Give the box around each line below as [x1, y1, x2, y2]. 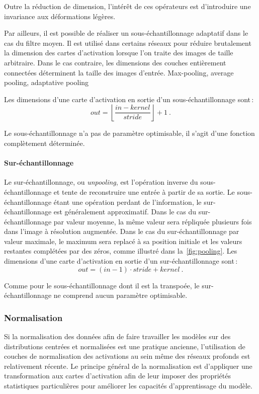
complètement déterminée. [4, 137, 85, 148]
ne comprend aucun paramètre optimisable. [53, 290, 188, 300]
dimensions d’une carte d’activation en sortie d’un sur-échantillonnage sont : [4, 256, 238, 266]
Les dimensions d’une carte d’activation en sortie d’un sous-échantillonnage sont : [4, 94, 254, 104]
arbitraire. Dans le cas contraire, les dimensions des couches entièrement [4, 57, 226, 67]
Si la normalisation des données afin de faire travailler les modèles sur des [4, 331, 231, 342]
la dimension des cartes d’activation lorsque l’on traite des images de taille [4, 47, 233, 58]
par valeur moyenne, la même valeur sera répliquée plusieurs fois [53, 216, 252, 226]
